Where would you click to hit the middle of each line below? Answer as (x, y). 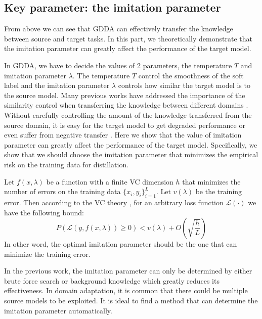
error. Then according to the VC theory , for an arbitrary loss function (114, 202)
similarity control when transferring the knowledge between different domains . (126, 105)
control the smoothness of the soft (191, 75)
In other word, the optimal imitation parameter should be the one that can (121, 244)
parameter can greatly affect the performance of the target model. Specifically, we (131, 144)
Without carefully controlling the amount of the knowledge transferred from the (128, 115)
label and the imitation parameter (57, 85)
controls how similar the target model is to (184, 85)
